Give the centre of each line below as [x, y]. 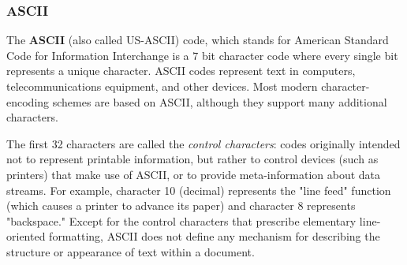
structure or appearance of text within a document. [131, 251]
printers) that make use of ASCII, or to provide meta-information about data [194, 174]
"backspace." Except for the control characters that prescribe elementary [181, 220]
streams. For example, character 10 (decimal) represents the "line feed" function [199, 190]
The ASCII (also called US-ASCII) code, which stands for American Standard [198, 40]
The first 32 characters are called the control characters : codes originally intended [203, 143]
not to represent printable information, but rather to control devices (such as [192, 159]
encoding [28, 101]
